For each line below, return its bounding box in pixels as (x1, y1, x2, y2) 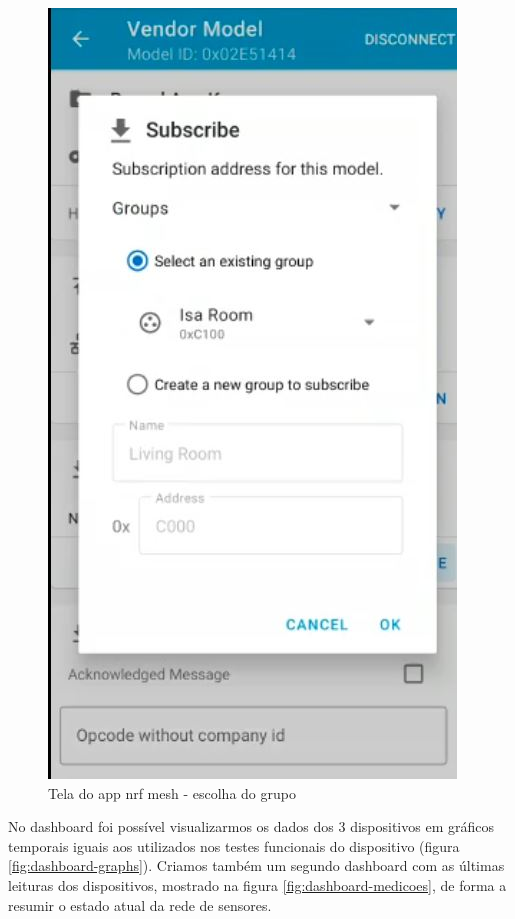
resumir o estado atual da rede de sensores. (8, 894, 272, 915)
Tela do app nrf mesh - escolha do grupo (48, 782, 296, 803)
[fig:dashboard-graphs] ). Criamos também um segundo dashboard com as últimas (8, 855, 505, 876)
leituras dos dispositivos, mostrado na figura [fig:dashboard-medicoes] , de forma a (8, 874, 507, 895)
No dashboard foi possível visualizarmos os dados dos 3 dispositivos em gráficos (8, 816, 494, 837)
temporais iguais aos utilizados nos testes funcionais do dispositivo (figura (8, 835, 460, 856)
